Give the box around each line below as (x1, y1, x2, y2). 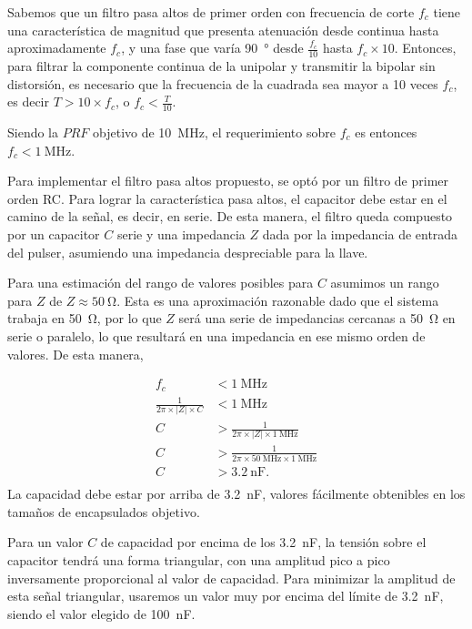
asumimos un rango (330, 273, 439, 292)
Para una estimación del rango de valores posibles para (7, 273, 314, 292)
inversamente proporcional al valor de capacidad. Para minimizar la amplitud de (7, 568, 456, 587)
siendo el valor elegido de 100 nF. (7, 604, 196, 623)
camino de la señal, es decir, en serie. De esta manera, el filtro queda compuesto (7, 207, 453, 226)
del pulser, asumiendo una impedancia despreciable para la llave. (7, 242, 368, 261)
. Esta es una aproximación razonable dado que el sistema (116, 290, 439, 309)
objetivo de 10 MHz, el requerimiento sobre (93, 123, 336, 142)
